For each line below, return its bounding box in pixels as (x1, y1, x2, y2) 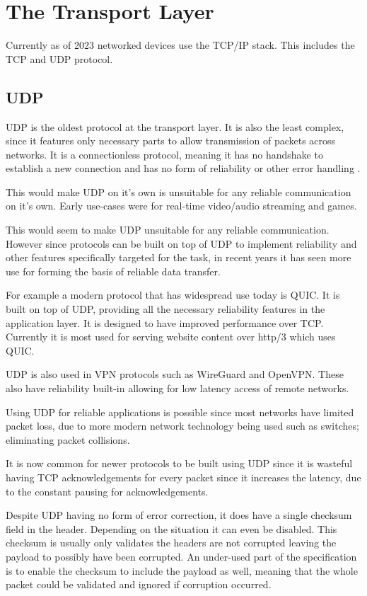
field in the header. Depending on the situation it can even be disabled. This (6, 521, 337, 536)
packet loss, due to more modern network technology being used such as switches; (6, 418, 359, 433)
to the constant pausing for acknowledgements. (6, 483, 209, 498)
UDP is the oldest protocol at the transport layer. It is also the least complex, (6, 119, 344, 134)
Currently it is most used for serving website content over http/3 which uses (6, 329, 336, 344)
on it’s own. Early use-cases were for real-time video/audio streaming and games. (6, 198, 357, 213)
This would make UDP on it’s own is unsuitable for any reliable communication (6, 184, 351, 199)
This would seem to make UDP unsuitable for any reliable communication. (6, 222, 330, 237)
